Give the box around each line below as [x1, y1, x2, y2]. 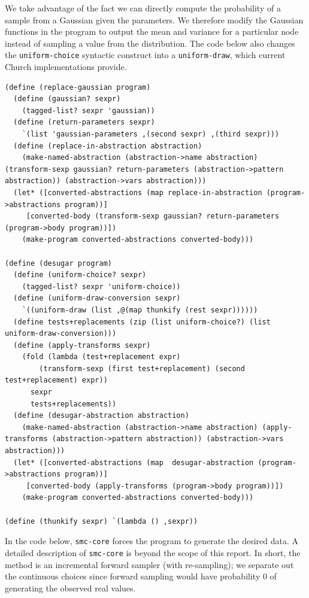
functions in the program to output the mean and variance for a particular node [5, 25, 299, 38]
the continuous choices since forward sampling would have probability [5, 570, 260, 582]
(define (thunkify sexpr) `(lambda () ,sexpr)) [5, 517, 198, 526]
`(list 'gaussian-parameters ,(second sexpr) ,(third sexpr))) [22, 130, 280, 138]
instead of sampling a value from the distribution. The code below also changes [5, 37, 295, 49]
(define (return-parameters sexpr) [13, 118, 155, 127]
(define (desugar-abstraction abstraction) [13, 411, 189, 420]
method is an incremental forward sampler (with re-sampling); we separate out [5, 558, 294, 570]
